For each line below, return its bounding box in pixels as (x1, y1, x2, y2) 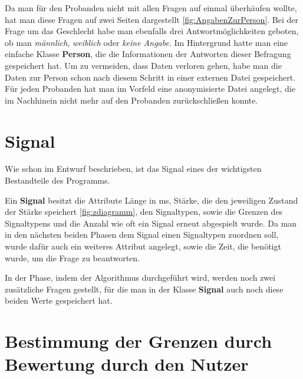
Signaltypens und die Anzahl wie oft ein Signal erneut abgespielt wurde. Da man (5, 217, 297, 229)
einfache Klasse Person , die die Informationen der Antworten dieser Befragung (5, 48, 291, 60)
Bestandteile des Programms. (5, 174, 110, 187)
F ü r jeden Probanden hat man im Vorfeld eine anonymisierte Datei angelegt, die (5, 82, 295, 95)
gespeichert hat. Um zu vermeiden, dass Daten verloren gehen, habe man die (5, 59, 282, 71)
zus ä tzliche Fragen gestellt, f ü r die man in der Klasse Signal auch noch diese (5, 282, 284, 295)
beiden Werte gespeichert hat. (5, 294, 113, 307)
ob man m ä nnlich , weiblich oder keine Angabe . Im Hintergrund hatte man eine (5, 36, 288, 48)
